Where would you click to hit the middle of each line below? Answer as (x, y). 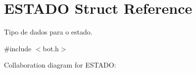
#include (18, 48)
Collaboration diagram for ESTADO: (60, 65)
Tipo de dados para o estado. (48, 32)
